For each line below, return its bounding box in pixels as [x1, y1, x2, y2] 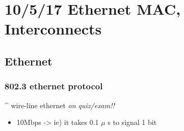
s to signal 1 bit [108, 117, 157, 127]
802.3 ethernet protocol [5, 80, 103, 92]
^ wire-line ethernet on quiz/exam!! [5, 100, 115, 110]
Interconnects [5, 18, 102, 39]
